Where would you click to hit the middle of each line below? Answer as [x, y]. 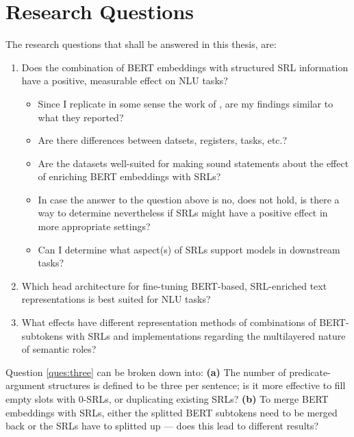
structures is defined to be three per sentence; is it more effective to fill [197, 385]
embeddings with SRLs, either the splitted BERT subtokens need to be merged [172, 412]
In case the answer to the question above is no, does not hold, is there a [189, 199]
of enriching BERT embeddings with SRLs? [129, 176]
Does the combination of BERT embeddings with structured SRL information [185, 67]
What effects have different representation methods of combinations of [169, 322]
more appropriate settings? [94, 226]
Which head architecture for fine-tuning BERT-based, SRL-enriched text [174, 285]
